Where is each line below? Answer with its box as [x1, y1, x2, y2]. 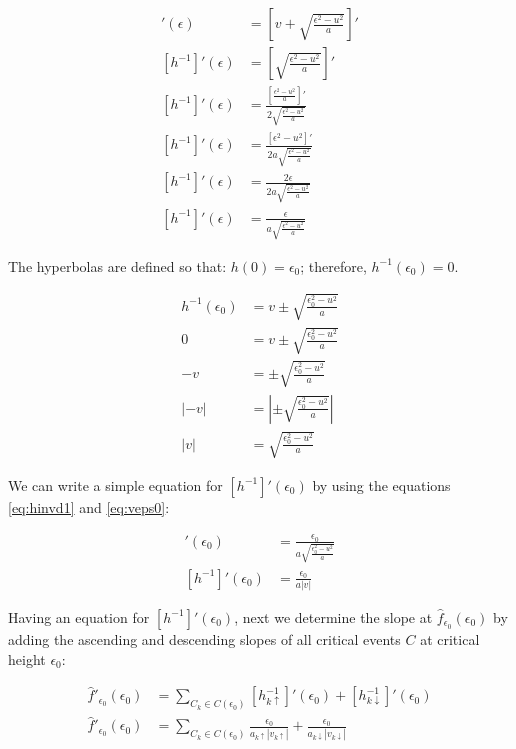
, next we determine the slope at [234, 606, 433, 627]
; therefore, [300, 255, 367, 276]
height [8, 648, 46, 669]
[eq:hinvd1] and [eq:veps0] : [8, 496, 170, 517]
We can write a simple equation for [8, 474, 223, 495]
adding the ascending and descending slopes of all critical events [8, 628, 401, 649]
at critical [420, 628, 480, 649]
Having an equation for [8, 606, 150, 627]
